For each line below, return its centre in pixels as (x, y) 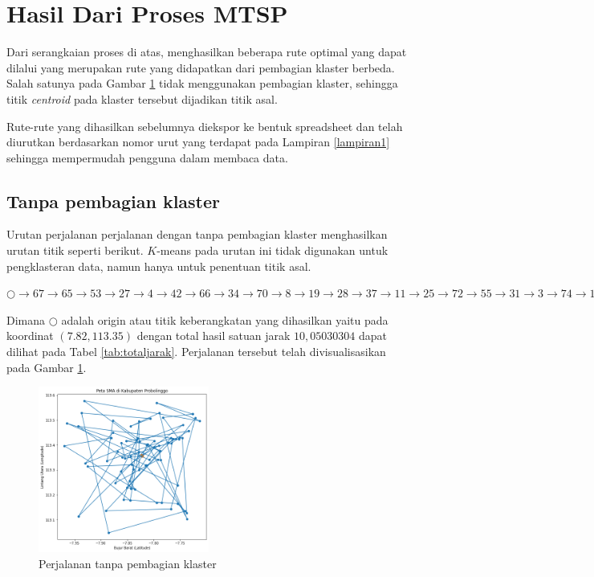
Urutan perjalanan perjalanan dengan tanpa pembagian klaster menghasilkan (197, 234)
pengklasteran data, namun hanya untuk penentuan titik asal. (159, 266)
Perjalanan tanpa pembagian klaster (128, 563)
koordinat (30, 336)
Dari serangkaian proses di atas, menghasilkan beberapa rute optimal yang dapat (207, 52)
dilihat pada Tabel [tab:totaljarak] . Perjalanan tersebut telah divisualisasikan (196, 352)
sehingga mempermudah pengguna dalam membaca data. (147, 157)
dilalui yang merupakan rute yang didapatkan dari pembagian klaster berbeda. (201, 67)
